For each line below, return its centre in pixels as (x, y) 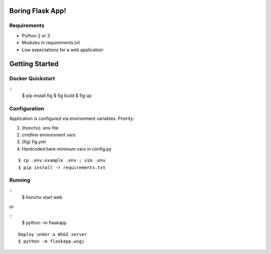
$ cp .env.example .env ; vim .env (62, 160)
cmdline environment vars (49, 135)
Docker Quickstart (32, 79)
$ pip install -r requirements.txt (62, 167)
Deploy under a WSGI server (53, 234)
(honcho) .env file (40, 128)
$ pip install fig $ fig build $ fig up (57, 96)
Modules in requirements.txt (51, 43)
